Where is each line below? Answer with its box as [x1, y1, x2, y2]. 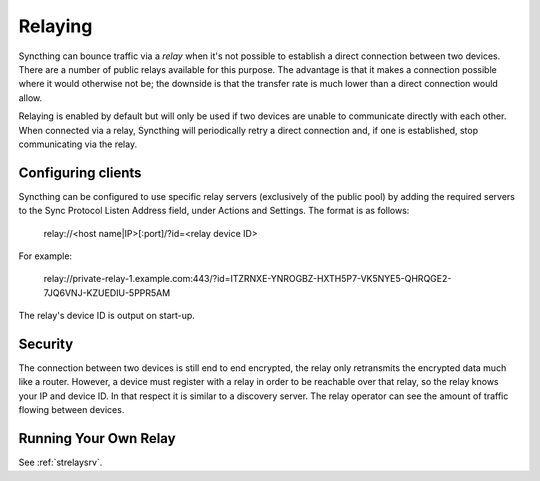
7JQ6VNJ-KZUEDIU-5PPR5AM [43, 286, 171, 299]
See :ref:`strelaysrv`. [18, 456, 103, 469]
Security [18, 335, 74, 352]
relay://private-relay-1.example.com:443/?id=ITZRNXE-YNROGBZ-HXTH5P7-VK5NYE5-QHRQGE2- [43, 273, 452, 285]
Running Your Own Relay [18, 430, 176, 447]
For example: [18, 250, 73, 262]
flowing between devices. [18, 404, 125, 416]
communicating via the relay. [18, 138, 138, 150]
